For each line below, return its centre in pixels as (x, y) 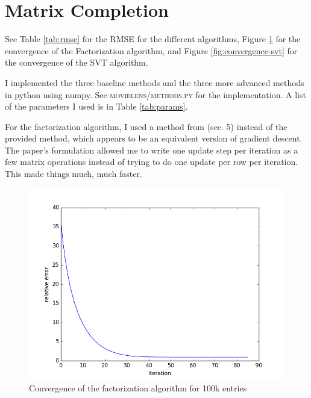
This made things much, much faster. (74, 174)
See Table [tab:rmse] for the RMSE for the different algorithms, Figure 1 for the (153, 39)
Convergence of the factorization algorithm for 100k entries (138, 388)
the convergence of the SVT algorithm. (77, 62)
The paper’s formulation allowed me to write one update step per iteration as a (152, 150)
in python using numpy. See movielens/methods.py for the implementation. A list (155, 94)
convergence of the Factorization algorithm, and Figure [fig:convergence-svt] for (151, 50)
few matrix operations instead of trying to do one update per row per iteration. (152, 162)
